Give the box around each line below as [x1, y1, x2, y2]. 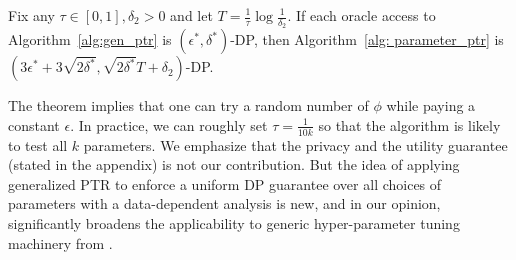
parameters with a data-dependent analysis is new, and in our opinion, [8, 193, 441, 214]
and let [170, 5, 213, 25]
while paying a [386, 95, 476, 116]
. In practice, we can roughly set [70, 114, 268, 135]
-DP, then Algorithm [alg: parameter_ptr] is [230, 29, 504, 50]
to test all [8, 134, 68, 155]
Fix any [8, 5, 55, 25]
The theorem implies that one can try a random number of [8, 95, 369, 116]
